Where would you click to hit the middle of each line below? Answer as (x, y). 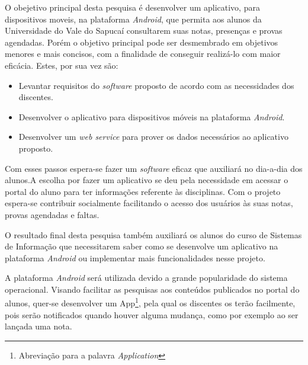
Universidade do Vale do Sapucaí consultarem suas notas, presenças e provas (144, 31)
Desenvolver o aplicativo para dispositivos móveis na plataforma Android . (152, 116)
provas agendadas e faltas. (52, 214)
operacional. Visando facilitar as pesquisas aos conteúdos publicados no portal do (152, 289)
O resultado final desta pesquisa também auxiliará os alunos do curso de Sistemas (153, 234)
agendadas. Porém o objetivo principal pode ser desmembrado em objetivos (142, 42)
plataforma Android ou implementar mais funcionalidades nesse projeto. (135, 257)
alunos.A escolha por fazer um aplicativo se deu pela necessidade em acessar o (147, 180)
